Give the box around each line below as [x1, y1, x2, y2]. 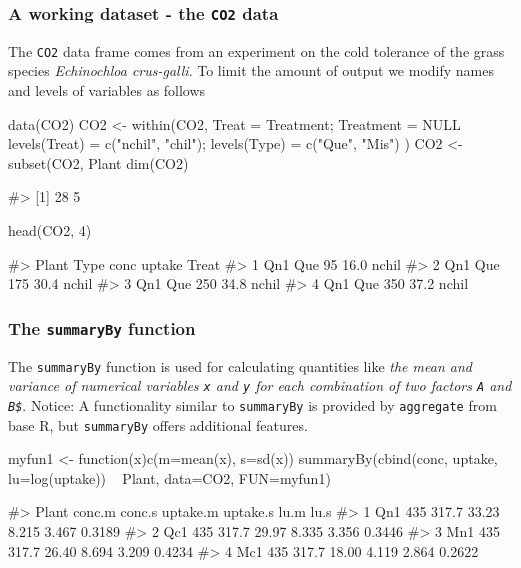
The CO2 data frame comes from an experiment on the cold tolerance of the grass [8, 40, 505, 61]
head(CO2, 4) [8, 220, 92, 240]
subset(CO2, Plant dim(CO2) [8, 152, 189, 173]
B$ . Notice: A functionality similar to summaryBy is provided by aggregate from [8, 394, 497, 415]
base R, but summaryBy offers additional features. [8, 414, 308, 435]
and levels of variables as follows [8, 80, 206, 101]
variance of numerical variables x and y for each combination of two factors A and [8, 375, 512, 396]
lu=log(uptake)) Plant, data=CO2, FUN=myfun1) [8, 467, 331, 488]
